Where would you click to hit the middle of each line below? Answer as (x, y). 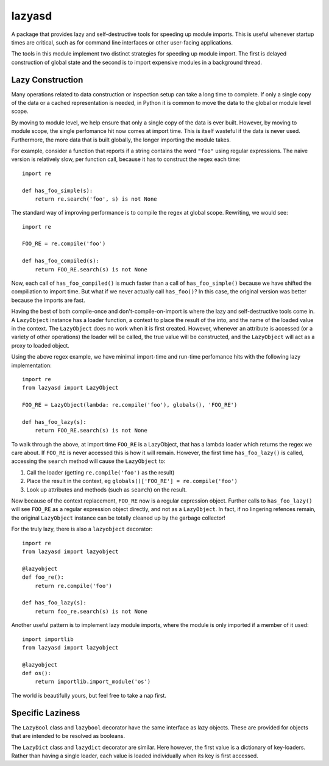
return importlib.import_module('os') (93, 682)
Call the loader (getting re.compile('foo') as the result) (101, 472)
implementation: (31, 365)
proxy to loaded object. (41, 345)
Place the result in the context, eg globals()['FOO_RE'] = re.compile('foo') (132, 481)
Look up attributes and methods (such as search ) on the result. (107, 489)
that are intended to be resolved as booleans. (68, 736)
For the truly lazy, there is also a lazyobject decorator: (82, 529)
